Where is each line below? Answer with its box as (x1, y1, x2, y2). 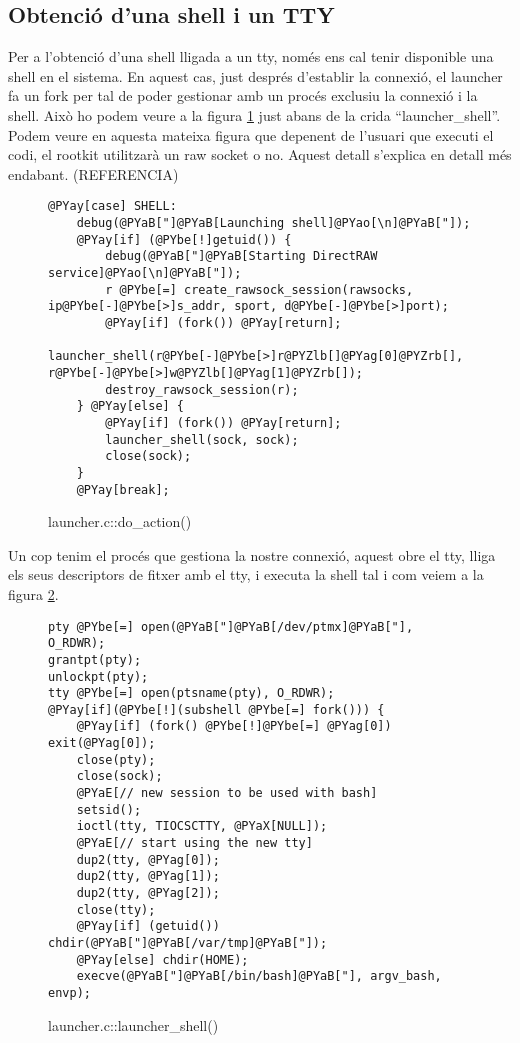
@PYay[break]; (76, 482, 170, 497)
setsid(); (76, 802, 142, 817)
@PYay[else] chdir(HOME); (76, 952, 249, 967)
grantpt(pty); (48, 652, 142, 667)
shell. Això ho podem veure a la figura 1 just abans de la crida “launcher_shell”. (8, 104, 501, 125)
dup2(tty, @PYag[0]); (76, 852, 220, 867)
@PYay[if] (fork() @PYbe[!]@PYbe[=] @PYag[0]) (76, 719, 392, 734)
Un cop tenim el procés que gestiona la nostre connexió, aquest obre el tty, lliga (8, 544, 496, 565)
